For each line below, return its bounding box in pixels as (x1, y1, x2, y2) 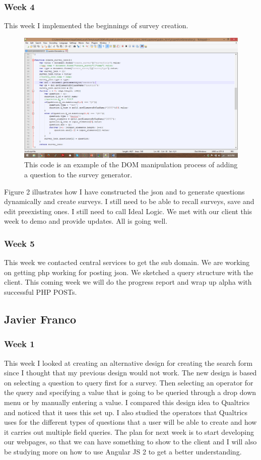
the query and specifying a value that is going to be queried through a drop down (4, 387, 256, 398)
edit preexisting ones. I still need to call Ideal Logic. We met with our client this (4, 206, 252, 216)
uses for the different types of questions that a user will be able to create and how (4, 417, 257, 427)
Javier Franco (4, 311, 77, 327)
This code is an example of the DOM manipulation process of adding (24, 159, 238, 170)
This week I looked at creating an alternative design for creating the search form (4, 357, 253, 368)
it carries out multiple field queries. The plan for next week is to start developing (4, 426, 254, 437)
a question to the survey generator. (24, 169, 133, 180)
